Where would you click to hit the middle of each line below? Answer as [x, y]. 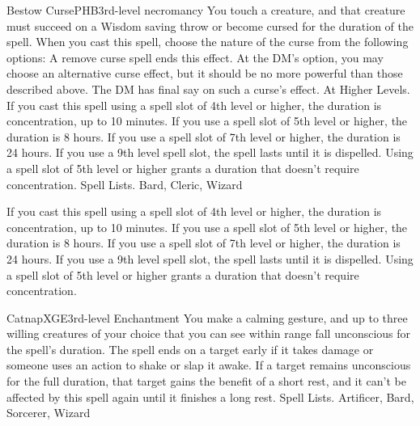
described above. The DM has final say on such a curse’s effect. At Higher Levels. [208, 89]
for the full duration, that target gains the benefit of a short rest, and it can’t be [206, 381]
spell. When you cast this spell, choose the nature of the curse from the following [208, 42]
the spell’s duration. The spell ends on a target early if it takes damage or [190, 349]
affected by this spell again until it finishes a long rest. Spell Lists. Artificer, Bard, [210, 396]
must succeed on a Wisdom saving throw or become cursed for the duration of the [210, 25]
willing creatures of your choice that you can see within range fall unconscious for [209, 333]
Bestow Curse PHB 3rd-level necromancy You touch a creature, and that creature [206, 10]
